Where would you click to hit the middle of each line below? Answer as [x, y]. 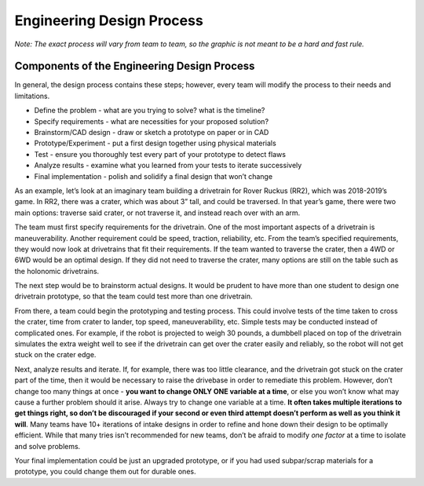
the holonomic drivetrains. [57, 271]
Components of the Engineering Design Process [135, 66]
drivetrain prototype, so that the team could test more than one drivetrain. [133, 296]
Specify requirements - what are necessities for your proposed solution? [152, 121]
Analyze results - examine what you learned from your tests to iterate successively [168, 166]
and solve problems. [48, 446]
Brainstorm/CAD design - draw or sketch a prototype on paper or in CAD [152, 133]
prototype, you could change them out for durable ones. [105, 472]
